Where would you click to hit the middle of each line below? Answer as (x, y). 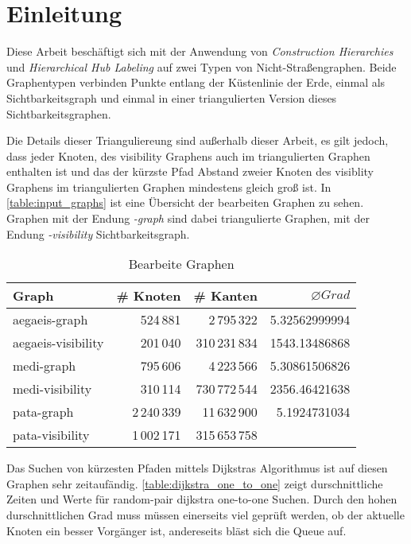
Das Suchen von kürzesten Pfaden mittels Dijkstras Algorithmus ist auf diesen (197, 468)
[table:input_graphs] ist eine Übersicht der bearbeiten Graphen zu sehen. (185, 202)
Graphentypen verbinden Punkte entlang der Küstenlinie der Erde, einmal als (196, 82)
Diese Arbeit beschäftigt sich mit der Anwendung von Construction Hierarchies (200, 51)
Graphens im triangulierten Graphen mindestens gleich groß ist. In (169, 187)
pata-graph (43, 412)
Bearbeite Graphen (181, 264)
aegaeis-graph (50, 320)
